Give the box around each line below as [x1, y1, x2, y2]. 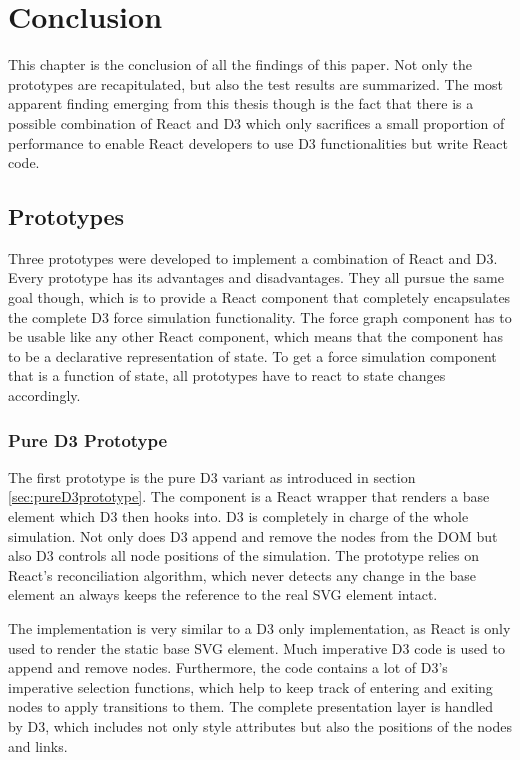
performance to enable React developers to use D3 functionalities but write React [8, 132, 508, 153]
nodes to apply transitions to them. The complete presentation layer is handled [8, 696, 494, 717]
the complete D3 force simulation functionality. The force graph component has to [8, 306, 512, 327]
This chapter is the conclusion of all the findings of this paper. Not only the [8, 54, 473, 75]
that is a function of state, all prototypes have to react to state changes [8, 365, 446, 386]
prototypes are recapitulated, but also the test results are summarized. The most [8, 73, 504, 94]
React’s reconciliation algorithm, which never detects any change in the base [8, 564, 476, 585]
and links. [8, 735, 68, 756]
